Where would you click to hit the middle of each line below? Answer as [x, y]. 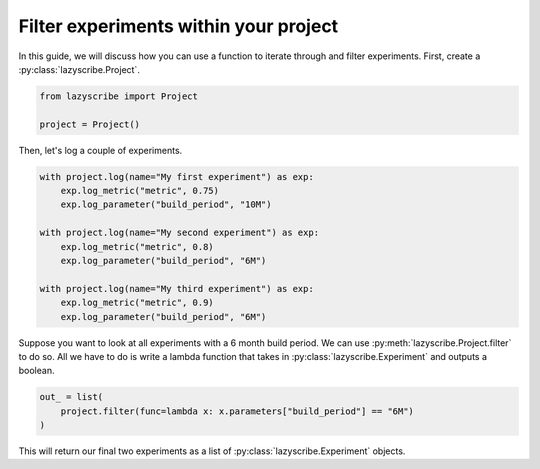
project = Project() [89, 124]
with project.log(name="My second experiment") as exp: [179, 233]
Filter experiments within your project [178, 26]
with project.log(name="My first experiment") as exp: [176, 176]
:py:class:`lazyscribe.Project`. [79, 69]
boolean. [36, 371]
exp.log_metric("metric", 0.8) [137, 246]
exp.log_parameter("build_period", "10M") [166, 204]
